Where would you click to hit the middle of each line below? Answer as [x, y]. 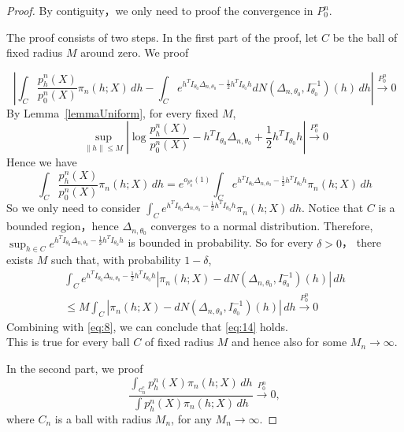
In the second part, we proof [75, 369]
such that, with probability [116, 260]
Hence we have [42, 162]
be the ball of [365, 37]
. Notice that [332, 208]
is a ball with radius [103, 418]
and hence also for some [289, 342]
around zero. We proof [135, 52]
